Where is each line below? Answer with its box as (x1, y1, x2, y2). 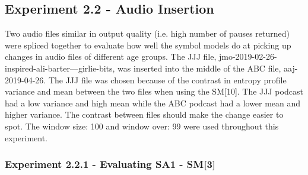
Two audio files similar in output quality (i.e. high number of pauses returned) (5, 27, 290, 40)
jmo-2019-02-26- (218, 50, 277, 63)
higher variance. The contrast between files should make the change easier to (5, 108, 284, 121)
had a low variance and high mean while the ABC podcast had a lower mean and (5, 96, 301, 109)
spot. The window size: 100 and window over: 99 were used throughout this (5, 119, 279, 132)
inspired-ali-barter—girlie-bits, (5, 61, 115, 74)
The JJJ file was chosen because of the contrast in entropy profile (48, 73, 287, 86)
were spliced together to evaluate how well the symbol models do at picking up (5, 38, 291, 51)
